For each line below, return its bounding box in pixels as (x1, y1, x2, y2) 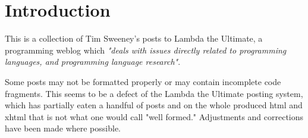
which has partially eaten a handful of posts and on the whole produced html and (5, 99, 303, 111)
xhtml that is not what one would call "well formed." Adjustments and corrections (5, 110, 304, 123)
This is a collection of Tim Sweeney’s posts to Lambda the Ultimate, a (5, 32, 263, 45)
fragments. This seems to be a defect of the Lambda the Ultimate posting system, (5, 87, 303, 99)
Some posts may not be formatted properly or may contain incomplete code (5, 75, 281, 87)
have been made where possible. (5, 122, 121, 134)
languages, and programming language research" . (5, 55, 181, 68)
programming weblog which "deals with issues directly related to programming (5, 43, 287, 56)
